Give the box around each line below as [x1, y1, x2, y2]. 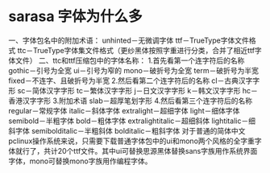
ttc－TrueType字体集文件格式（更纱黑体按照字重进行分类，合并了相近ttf [17, 45, 255, 55]
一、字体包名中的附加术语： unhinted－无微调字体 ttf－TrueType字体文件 [8, 35, 250, 45]
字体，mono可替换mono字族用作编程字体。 [8, 156, 152, 166]
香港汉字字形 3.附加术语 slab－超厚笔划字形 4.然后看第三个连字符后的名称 [8, 96, 252, 105]
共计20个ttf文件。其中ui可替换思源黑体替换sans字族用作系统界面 [43, 146, 258, 155]
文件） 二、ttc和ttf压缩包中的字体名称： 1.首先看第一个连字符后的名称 [15, 56, 245, 65]
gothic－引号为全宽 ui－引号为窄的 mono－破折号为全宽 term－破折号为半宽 [8, 65, 260, 75]
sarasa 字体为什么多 [8, 7, 143, 26]
